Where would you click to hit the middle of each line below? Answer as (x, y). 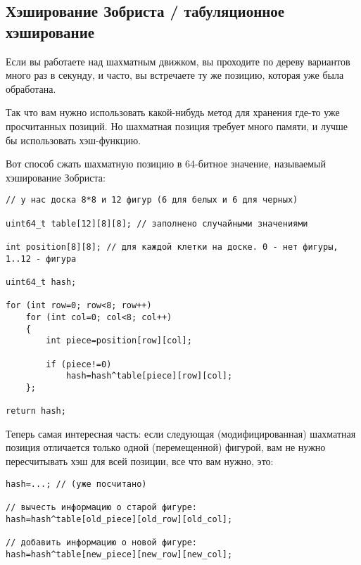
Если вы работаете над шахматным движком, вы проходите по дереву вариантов (178, 61)
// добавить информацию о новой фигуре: (102, 542)
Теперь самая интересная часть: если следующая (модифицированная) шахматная (181, 433)
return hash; (36, 411)
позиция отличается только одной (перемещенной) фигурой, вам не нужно (166, 447)
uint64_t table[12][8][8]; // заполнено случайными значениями (157, 223)
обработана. (31, 88)
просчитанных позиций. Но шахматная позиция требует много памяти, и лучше (177, 126)
